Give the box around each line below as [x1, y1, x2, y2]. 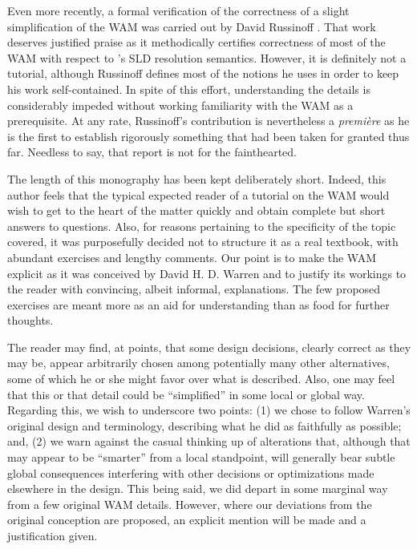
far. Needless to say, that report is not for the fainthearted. [7, 143, 298, 160]
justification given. [7, 527, 98, 543]
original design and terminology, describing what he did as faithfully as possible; [7, 417, 402, 434]
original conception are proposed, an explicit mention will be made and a [7, 511, 366, 528]
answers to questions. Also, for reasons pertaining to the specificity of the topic [7, 217, 396, 234]
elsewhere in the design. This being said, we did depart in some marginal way [7, 480, 388, 497]
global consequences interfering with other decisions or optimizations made [7, 464, 374, 481]
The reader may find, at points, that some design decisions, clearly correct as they [7, 338, 411, 355]
